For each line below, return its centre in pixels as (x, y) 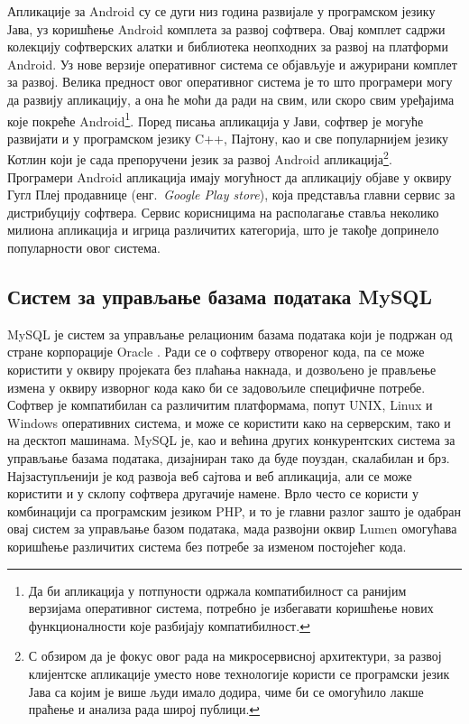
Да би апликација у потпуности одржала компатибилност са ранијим (217, 590)
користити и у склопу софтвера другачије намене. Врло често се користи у (213, 493)
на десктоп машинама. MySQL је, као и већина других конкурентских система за (231, 440)
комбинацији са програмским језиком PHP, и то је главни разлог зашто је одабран (234, 511)
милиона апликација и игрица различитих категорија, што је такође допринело (223, 230)
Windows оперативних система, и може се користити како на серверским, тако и (229, 422)
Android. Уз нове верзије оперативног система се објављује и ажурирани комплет (232, 64)
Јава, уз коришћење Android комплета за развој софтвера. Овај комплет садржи (226, 28)
